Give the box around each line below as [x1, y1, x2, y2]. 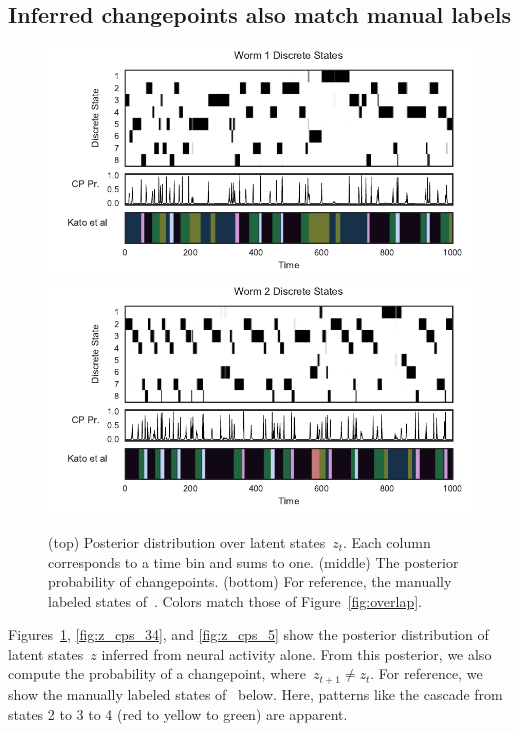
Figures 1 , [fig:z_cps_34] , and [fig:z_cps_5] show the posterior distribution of [8, 624, 489, 645]
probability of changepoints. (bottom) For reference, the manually [48, 571, 452, 592]
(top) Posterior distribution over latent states [48, 531, 326, 552]
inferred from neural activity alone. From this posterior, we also [101, 643, 492, 664]
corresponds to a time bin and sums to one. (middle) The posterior [48, 551, 459, 572]
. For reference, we [370, 663, 483, 684]
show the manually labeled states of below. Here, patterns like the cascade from [8, 683, 503, 704]
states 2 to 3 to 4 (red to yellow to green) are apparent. [8, 703, 348, 724]
